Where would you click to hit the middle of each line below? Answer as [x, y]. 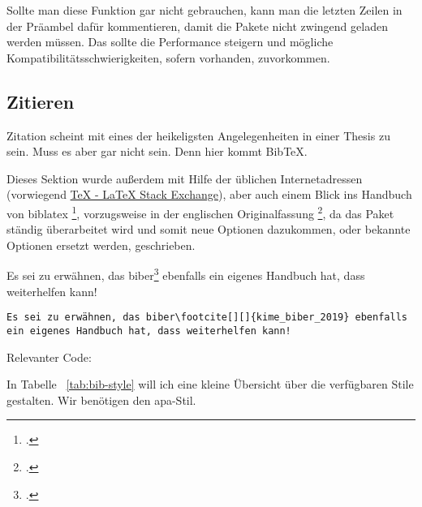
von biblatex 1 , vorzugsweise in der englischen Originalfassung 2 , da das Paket [200, 212]
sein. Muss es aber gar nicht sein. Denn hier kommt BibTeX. [157, 151]
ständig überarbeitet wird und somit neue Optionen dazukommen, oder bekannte [209, 229]
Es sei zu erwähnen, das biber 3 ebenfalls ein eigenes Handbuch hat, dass [186, 274]
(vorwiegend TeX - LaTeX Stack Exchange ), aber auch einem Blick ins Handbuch [209, 194]
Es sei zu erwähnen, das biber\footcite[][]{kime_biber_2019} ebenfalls [207, 318]
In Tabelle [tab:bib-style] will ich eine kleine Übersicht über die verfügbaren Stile [210, 384]
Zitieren [41, 101]
